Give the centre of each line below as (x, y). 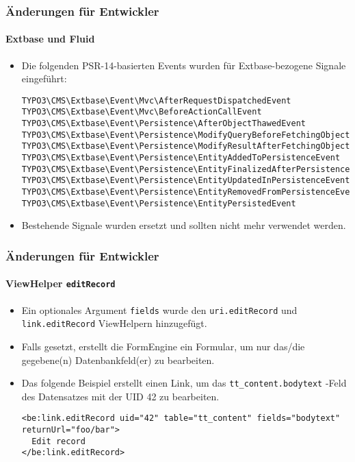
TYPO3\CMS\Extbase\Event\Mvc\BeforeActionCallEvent (142, 112)
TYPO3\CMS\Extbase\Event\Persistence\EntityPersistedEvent (159, 203)
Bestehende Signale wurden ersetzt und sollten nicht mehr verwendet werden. (184, 225)
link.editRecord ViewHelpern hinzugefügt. (114, 323)
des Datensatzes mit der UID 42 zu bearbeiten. (120, 396)
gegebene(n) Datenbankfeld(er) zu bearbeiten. (118, 360)
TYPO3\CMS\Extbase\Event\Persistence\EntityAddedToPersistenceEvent (181, 158)
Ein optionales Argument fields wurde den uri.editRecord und (159, 309)
